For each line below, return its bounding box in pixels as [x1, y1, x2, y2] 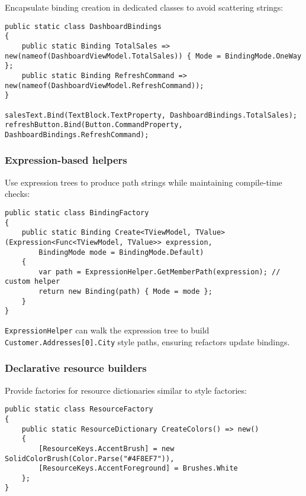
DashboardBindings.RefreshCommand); [5, 130, 149, 139]
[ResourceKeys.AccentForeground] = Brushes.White [38, 464, 238, 473]
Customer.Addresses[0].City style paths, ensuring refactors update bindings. [5, 335, 290, 348]
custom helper [5, 277, 60, 286]
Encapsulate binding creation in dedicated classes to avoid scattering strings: [5, 1, 284, 13]
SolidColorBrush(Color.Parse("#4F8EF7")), [5, 454, 175, 463]
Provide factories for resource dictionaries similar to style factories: [5, 384, 247, 396]
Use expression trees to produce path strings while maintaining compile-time [5, 176, 282, 188]
